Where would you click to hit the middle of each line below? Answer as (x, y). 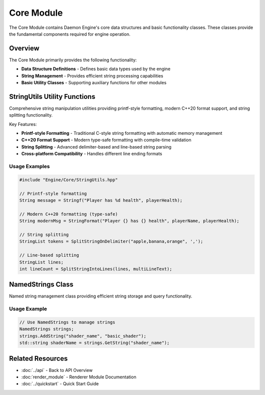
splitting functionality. (31, 115)
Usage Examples (29, 167)
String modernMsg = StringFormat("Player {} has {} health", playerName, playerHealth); (130, 221)
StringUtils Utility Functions (52, 96)
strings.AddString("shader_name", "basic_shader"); (83, 336)
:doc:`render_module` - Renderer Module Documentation (79, 377)
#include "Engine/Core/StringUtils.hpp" (68, 180)
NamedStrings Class (41, 284)
